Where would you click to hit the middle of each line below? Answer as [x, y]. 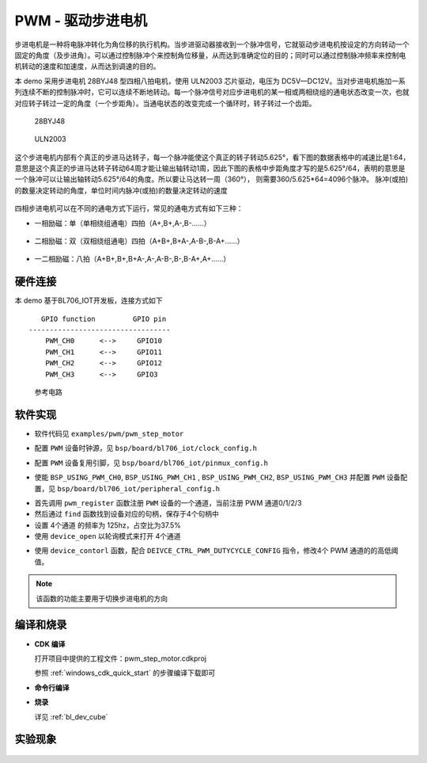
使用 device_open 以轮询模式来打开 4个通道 [108, 536]
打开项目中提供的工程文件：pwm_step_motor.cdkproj [121, 658]
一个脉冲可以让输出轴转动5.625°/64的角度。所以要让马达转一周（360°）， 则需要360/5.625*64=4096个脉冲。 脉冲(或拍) [212, 179]
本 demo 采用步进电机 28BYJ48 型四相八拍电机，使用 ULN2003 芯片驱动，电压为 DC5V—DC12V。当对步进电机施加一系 [210, 81]
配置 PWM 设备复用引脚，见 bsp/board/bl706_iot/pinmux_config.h [151, 463]
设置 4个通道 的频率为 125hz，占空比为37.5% [108, 525]
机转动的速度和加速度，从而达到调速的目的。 [87, 67]
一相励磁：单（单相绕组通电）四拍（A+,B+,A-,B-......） [123, 223]
